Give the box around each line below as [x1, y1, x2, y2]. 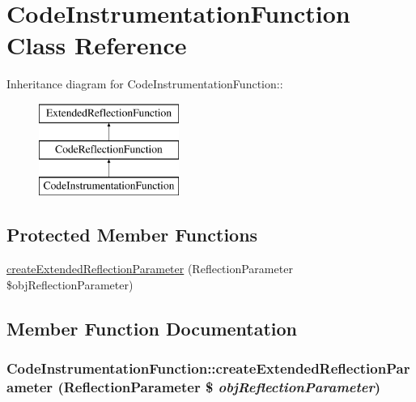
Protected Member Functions [6, 222, 258, 247]
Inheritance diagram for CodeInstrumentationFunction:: [6, 75, 283, 92]
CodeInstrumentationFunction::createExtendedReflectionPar [6, 357, 410, 378]
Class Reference [6, 28, 187, 62]
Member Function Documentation [6, 315, 298, 340]
